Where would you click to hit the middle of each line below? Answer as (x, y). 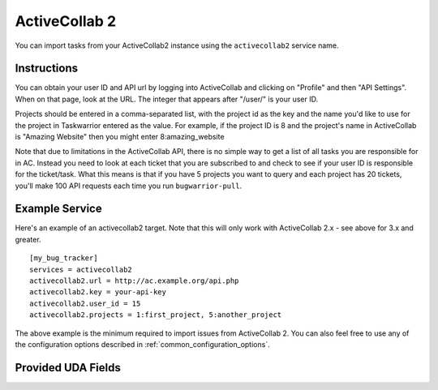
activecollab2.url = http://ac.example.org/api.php (134, 281)
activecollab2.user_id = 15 (85, 303)
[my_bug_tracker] (64, 258)
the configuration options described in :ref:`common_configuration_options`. (143, 344)
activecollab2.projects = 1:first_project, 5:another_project (156, 315)
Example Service (58, 209)
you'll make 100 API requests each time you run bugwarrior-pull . (129, 186)
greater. (28, 239)
